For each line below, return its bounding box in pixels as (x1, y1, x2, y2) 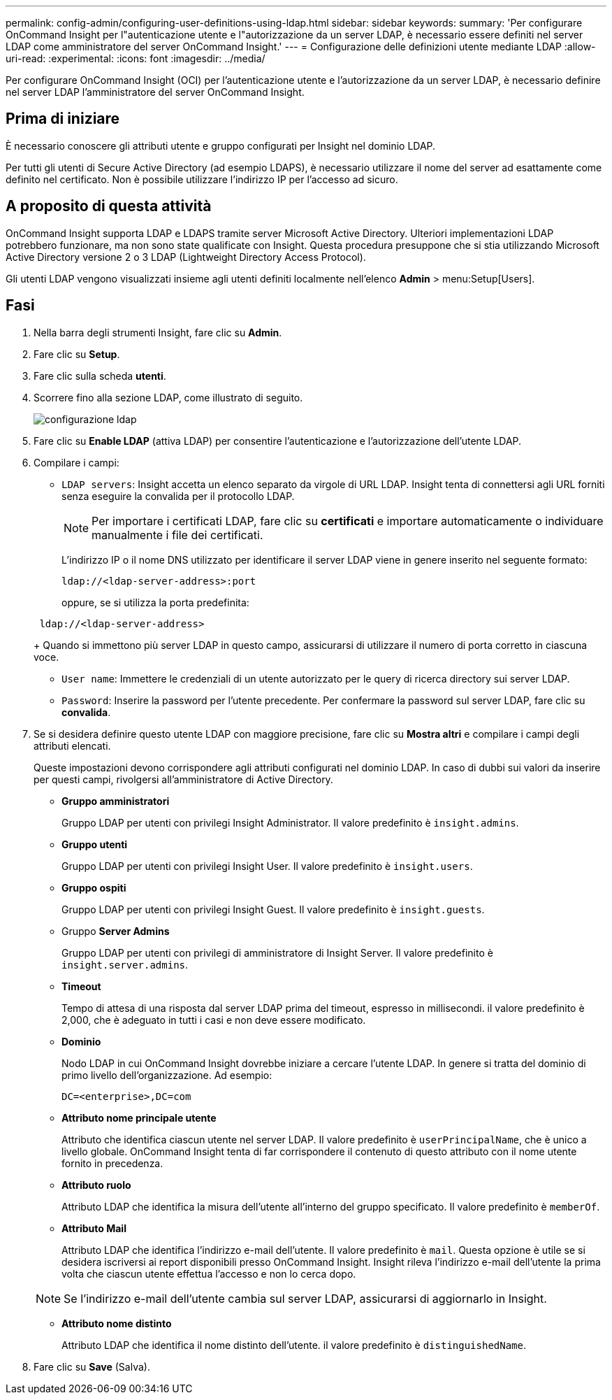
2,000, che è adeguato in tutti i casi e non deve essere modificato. (61, 1013, 366, 1026)
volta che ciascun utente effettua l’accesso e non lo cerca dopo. (61, 1267, 356, 1280)
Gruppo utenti (61, 838, 128, 850)
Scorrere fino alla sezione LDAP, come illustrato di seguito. (34, 391, 303, 403)
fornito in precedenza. (61, 1157, 163, 1169)
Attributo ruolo (61, 1178, 131, 1191)
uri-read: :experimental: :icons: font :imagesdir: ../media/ (6, 52, 265, 64)
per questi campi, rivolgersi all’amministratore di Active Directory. (34, 773, 333, 785)
